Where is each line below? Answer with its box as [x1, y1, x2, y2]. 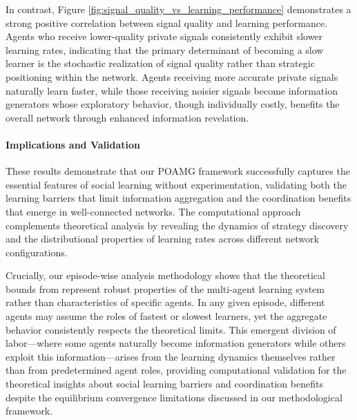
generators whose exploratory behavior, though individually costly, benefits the [6, 97, 340, 111]
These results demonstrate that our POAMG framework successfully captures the [6, 164, 350, 178]
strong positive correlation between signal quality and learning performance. [6, 15, 328, 30]
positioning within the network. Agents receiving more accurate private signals [6, 69, 338, 84]
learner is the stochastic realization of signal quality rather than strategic [6, 56, 315, 70]
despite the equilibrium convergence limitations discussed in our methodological [6, 390, 342, 404]
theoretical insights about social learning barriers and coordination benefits [6, 376, 323, 391]
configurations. [6, 245, 68, 259]
